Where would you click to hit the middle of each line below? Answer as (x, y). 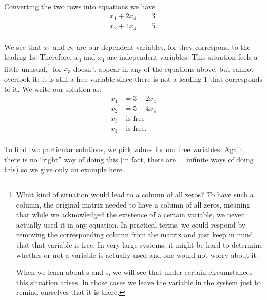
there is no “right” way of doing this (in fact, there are (90, 159)
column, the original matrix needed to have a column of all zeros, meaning (133, 204)
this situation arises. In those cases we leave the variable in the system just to (138, 282)
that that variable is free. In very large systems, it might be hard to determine (139, 244)
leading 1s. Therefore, (38, 57)
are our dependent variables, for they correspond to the (164, 46)
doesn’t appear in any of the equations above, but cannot (163, 69)
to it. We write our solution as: (53, 89)
